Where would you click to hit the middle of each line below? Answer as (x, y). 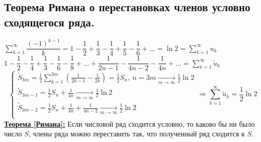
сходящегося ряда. (49, 22)
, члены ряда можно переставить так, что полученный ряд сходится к (137, 134)
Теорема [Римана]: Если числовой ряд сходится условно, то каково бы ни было (129, 123)
